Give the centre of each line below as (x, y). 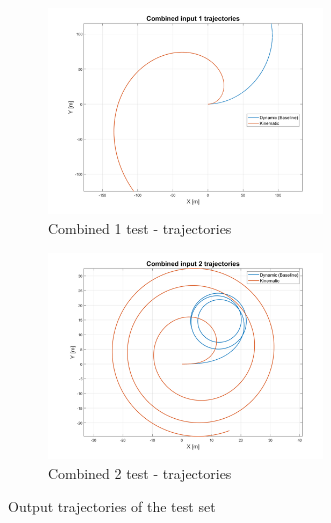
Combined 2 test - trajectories (140, 472)
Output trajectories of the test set (112, 506)
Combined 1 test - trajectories (140, 227)
